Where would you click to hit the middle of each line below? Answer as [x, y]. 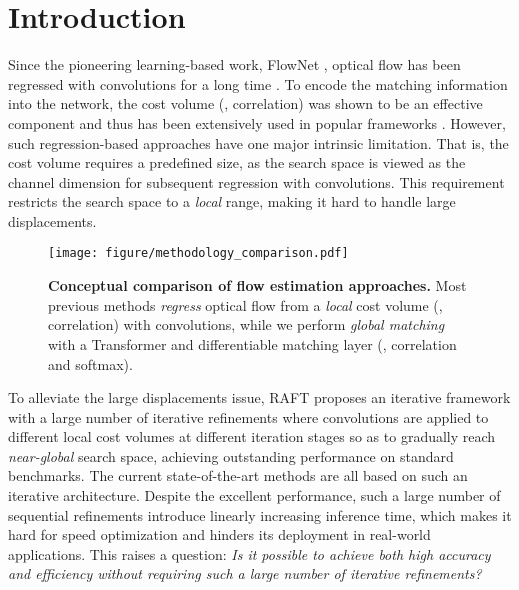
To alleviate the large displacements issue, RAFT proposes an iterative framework [259, 397]
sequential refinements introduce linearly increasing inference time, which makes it [260, 514]
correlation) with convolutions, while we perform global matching [246, 324]
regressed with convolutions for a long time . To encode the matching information [258, 83]
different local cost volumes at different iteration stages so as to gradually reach [252, 436]
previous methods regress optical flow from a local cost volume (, [245, 304]
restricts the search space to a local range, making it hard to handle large [232, 201]
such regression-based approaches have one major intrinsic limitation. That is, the [258, 142]
